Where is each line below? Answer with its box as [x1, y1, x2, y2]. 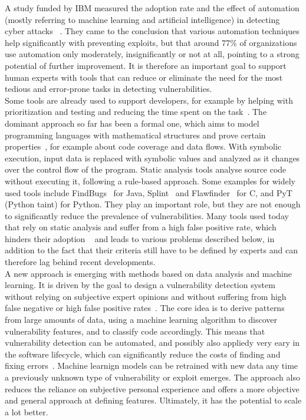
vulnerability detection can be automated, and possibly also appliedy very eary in [5, 336, 300, 349]
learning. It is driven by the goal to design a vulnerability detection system [5, 279, 275, 291]
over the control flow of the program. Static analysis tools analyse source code [5, 163, 287, 176]
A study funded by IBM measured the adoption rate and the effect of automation [5, 2, 300, 14]
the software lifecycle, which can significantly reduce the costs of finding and [5, 348, 281, 360]
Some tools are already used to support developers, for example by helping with [5, 94, 293, 106]
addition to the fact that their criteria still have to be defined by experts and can [5, 244, 298, 256]
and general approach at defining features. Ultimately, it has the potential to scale [5, 394, 302, 406]
